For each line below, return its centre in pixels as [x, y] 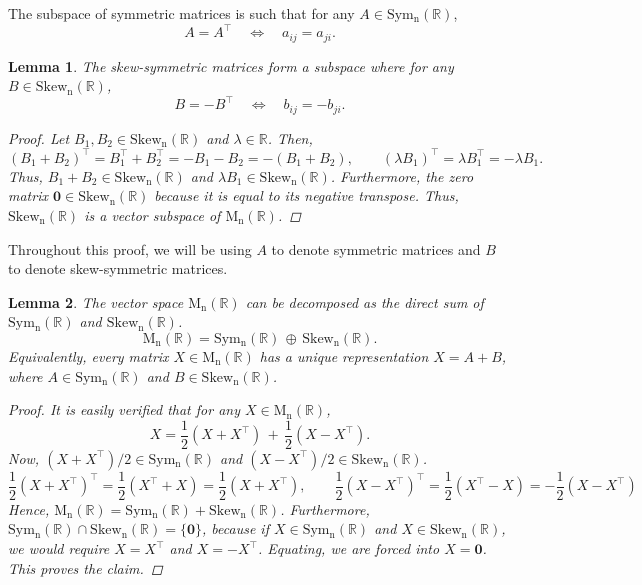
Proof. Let [39, 137]
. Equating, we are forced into [348, 548]
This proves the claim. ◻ [85, 567]
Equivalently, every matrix [88, 355]
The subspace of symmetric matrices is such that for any [181, 13]
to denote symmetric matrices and [376, 248]
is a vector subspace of [152, 214]
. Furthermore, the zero [402, 175]
